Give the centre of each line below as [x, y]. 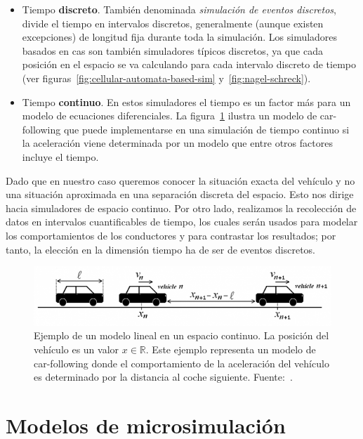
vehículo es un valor [77, 349]
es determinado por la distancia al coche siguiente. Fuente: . [163, 377]
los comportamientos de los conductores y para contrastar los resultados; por [171, 235]
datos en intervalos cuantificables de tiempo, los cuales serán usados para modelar [182, 222]
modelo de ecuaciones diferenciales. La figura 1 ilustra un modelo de [170, 116]
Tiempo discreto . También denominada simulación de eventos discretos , [179, 9]
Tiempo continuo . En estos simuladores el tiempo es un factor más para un [186, 101]
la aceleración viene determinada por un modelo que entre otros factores [177, 143]
